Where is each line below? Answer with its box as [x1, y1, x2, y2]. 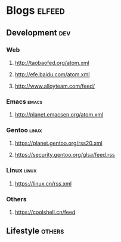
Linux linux [6, 166, 37, 175]
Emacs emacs [6, 97, 43, 106]
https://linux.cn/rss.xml [14, 180, 72, 187]
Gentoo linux [6, 126, 42, 135]
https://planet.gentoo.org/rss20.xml [14, 139, 103, 147]
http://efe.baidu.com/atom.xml [14, 70, 90, 78]
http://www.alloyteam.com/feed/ [14, 82, 95, 89]
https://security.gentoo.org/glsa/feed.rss [14, 151, 115, 159]
